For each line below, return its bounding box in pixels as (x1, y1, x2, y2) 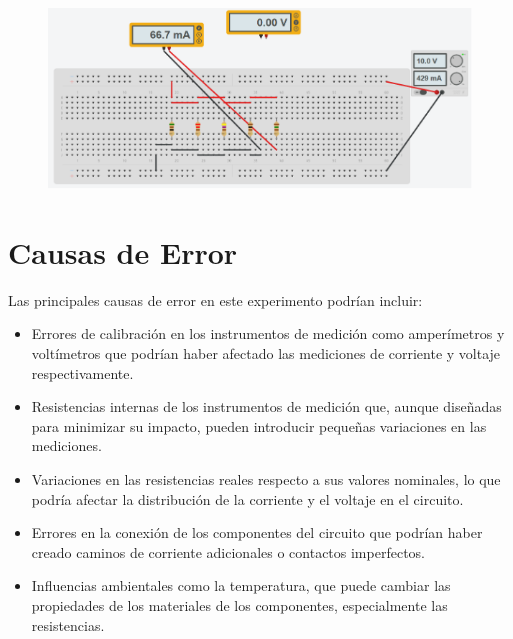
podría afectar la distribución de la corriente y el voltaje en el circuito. (31, 488, 464, 509)
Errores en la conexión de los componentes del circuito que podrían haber (31, 522, 483, 543)
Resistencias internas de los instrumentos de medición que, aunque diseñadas (31, 396, 502, 417)
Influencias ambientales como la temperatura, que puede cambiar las (31, 575, 451, 596)
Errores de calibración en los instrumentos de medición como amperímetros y (31, 323, 505, 344)
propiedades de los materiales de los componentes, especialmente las (31, 594, 448, 615)
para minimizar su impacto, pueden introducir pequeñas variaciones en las (31, 415, 487, 436)
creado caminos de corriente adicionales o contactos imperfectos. (31, 541, 425, 562)
